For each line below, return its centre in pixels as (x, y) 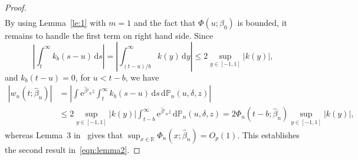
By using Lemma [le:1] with (55, 23)
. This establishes (268, 134)
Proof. (16, 7)
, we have (142, 77)
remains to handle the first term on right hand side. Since (109, 36)
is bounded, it (262, 23)
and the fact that (165, 23)
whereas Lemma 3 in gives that (64, 134)
